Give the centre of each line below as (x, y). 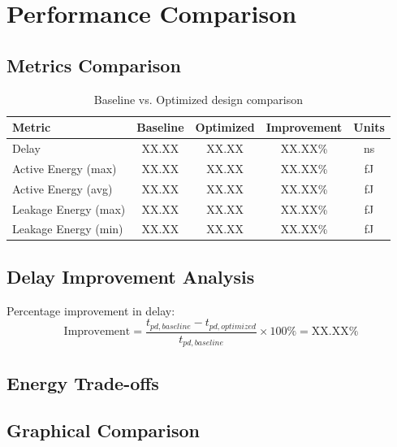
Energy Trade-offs (83, 382)
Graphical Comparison (103, 430)
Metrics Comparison (94, 65)
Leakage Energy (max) (69, 208)
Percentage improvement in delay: (91, 310)
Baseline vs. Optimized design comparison (198, 99)
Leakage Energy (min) (68, 229)
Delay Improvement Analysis (131, 276)
